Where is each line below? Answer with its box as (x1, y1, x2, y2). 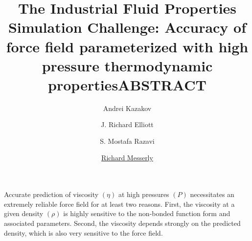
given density (4, 208, 44, 219)
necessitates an (190, 189, 234, 199)
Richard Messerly (101, 152, 153, 162)
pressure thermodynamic (42, 55, 213, 75)
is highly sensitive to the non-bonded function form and (63, 208, 230, 219)
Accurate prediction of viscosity (4, 189, 99, 199)
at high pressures (118, 189, 169, 199)
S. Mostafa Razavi (100, 136, 155, 146)
